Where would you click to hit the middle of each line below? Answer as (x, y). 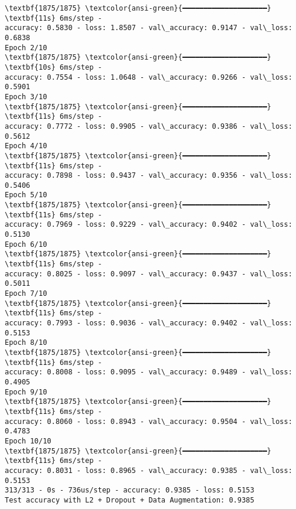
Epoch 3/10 (26, 97)
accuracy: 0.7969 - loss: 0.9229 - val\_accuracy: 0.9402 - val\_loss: (149, 225)
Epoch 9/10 (26, 392)
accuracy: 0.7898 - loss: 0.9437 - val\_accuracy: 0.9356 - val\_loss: (149, 176)
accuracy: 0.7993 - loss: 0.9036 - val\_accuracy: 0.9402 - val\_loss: (149, 323)
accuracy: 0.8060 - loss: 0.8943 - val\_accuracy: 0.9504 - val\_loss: (149, 421)
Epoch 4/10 (26, 146)
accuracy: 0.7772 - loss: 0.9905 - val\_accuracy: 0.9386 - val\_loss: (149, 126)
